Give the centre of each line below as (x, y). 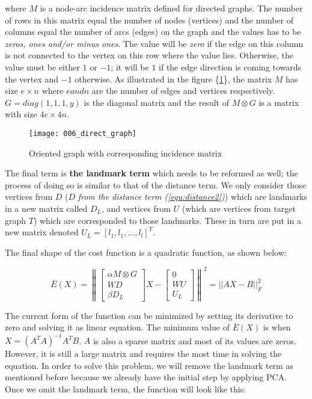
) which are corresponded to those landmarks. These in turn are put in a (167, 220)
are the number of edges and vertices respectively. (183, 91)
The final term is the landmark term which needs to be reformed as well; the (151, 173)
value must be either (42, 66)
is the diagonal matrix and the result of (156, 102)
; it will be (130, 66)
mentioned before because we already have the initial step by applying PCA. (146, 377)
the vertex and (32, 79)
